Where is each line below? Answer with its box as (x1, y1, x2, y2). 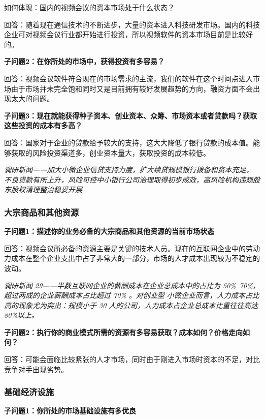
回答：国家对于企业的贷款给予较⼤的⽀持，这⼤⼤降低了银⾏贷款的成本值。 (4, 137, 253, 147)
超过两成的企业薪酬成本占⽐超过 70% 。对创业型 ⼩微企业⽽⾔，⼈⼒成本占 (4, 290, 252, 301)
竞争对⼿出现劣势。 (4, 364, 68, 374)
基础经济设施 (4, 385, 54, 398)
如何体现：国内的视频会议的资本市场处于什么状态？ (4, 2, 175, 12)
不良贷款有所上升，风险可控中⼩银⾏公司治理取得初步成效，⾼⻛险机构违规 (4, 174, 253, 185)
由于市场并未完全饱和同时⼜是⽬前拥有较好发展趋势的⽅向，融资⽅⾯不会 (11, 83, 253, 94)
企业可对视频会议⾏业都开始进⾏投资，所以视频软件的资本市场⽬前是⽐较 (4, 29, 246, 40)
